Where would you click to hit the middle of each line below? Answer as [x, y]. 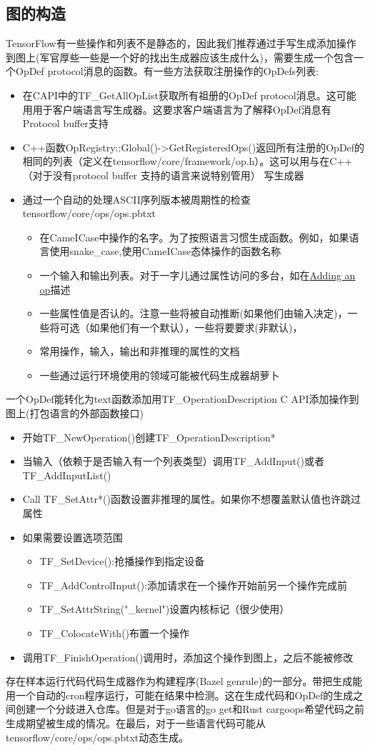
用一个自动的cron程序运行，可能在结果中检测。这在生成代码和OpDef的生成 [180, 695]
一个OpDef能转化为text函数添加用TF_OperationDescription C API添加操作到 [182, 399]
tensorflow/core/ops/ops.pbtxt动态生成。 [97, 737]
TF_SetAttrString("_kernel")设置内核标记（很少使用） [165, 609]
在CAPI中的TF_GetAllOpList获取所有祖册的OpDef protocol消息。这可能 [189, 95]
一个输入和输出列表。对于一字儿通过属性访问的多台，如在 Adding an [197, 275]
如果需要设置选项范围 [72, 537]
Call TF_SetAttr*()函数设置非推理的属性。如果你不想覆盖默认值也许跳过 [191, 499]
